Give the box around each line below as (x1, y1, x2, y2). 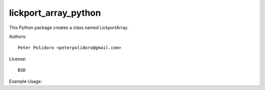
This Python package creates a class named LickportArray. (9, 25, 129, 30)
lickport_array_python (9, 7, 101, 18)
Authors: (9, 33, 26, 39)
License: (9, 56, 26, 61)
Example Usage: (9, 78, 42, 84)
